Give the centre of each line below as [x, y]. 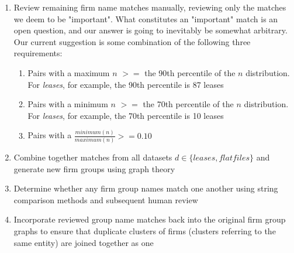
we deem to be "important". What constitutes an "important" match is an [146, 18]
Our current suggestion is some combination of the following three [132, 41]
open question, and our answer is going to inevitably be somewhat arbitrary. [151, 30]
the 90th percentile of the [190, 72]
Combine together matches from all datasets [93, 157]
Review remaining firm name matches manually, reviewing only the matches [150, 7]
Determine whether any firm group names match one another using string [146, 188]
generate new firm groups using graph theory [94, 168]
